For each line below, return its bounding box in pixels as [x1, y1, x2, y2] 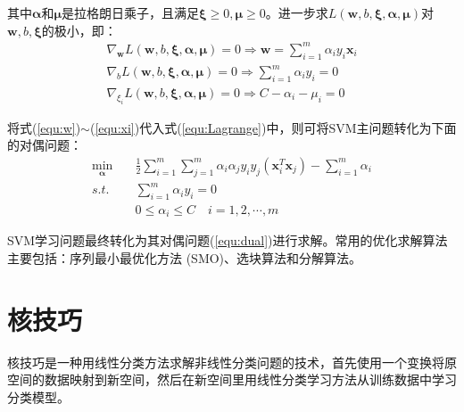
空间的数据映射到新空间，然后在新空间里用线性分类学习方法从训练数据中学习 [7, 370, 457, 389]
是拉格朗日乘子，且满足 [62, 4, 200, 21]
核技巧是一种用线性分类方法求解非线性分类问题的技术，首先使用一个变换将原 [7, 352, 457, 371]
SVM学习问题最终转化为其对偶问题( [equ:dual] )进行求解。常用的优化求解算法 [7, 231, 448, 250]
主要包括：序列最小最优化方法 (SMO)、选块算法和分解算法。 [7, 249, 362, 268]
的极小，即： [41, 21, 117, 39]
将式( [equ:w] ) [7, 118, 81, 136]
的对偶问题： [7, 136, 82, 154]
